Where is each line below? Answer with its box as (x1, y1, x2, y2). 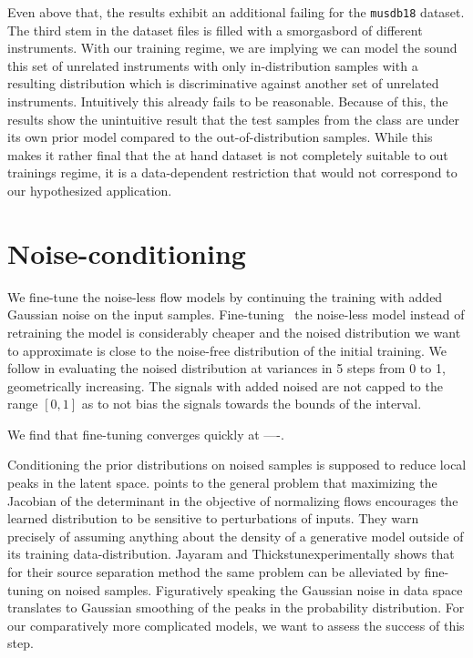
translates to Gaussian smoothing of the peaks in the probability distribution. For (7, 598, 465, 617)
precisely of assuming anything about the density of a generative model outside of (7, 526, 464, 545)
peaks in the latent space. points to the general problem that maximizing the (7, 473, 437, 492)
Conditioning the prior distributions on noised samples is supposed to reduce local (7, 455, 467, 474)
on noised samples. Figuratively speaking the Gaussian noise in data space (47, 580, 463, 599)
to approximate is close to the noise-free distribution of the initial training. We (7, 340, 447, 359)
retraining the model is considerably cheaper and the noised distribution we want (7, 322, 461, 341)
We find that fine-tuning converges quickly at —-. (7, 424, 284, 443)
